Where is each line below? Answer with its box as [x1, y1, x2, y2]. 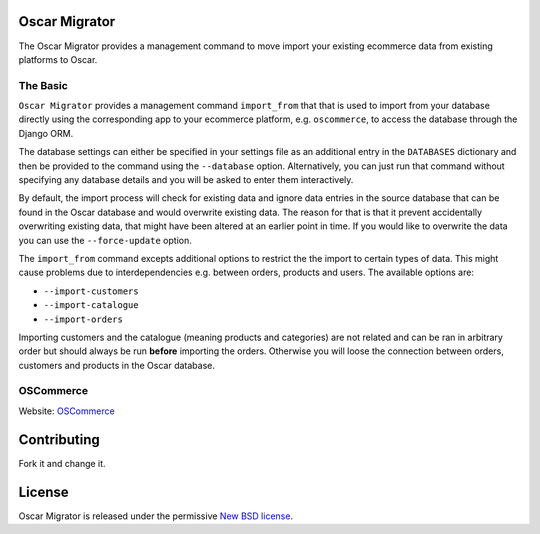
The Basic [18, 78, 69, 92]
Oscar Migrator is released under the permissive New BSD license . [18, 510, 294, 522]
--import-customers [43, 285, 139, 297]
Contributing [18, 431, 100, 448]
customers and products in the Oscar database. [18, 359, 215, 371]
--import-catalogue [43, 300, 139, 311]
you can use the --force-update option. [18, 234, 192, 246]
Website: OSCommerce [18, 405, 115, 417]
